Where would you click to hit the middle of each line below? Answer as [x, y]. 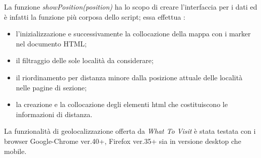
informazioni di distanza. [54, 114]
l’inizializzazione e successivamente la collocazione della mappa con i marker [133, 34]
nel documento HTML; [51, 43]
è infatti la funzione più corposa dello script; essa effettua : [95, 16]
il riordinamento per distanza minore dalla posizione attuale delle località [129, 77]
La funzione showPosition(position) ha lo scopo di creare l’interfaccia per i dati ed [131, 7]
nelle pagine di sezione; [51, 87]
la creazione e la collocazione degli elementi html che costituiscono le [122, 104]
